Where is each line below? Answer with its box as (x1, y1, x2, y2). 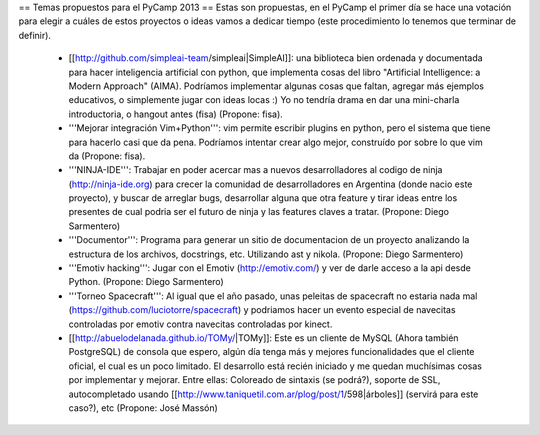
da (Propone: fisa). (68, 150, 146, 162)
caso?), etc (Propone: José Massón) (68, 401, 219, 414)
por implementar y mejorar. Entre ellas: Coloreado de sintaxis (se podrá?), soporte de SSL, (68, 374, 441, 386)
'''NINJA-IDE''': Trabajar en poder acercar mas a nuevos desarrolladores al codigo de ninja (68, 164, 443, 176)
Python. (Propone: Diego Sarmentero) (68, 276, 224, 288)
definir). (18, 29, 52, 41)
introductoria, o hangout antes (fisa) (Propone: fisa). (68, 108, 284, 120)
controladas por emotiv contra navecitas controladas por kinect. (68, 318, 333, 330)
